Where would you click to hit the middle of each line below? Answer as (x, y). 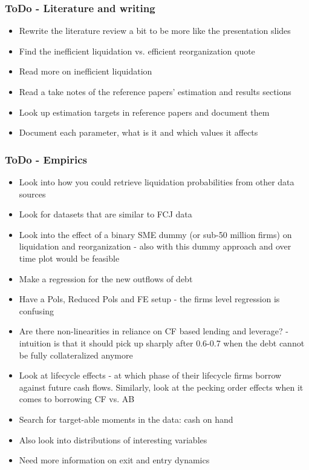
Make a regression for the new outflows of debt (106, 278)
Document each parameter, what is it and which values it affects (138, 132)
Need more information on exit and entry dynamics (114, 460)
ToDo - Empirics (46, 159)
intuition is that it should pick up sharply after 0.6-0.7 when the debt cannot (162, 343)
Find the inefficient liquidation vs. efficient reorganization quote (137, 51)
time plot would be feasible (69, 258)
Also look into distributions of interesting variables (113, 439)
